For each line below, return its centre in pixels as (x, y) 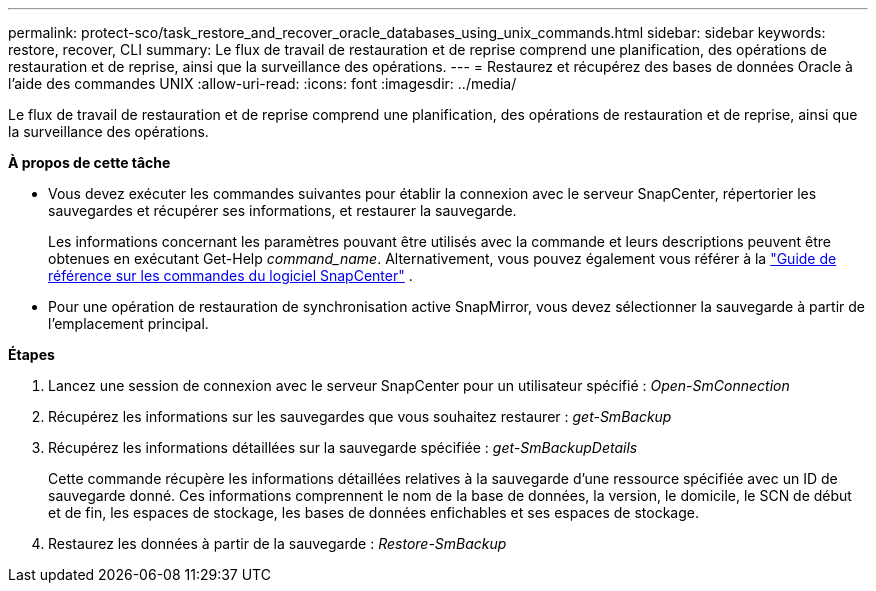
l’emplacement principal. (128, 323)
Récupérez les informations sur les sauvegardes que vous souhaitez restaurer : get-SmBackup (360, 416)
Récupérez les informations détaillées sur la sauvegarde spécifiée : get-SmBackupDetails (343, 447)
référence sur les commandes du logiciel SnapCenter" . (230, 275)
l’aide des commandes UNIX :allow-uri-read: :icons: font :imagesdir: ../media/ (262, 83)
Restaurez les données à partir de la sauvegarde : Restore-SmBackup (277, 543)
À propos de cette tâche (89, 162)
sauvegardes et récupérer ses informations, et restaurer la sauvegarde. (282, 210)
